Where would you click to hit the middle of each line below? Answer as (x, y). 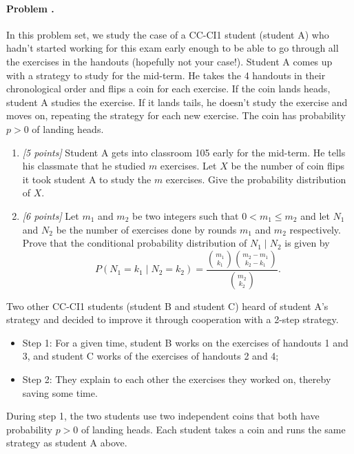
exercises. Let (188, 166)
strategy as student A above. (67, 443)
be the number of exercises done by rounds (146, 229)
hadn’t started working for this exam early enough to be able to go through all (173, 48)
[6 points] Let (51, 215)
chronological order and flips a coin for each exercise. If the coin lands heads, (168, 89)
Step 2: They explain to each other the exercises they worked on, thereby (177, 379)
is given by (307, 243)
